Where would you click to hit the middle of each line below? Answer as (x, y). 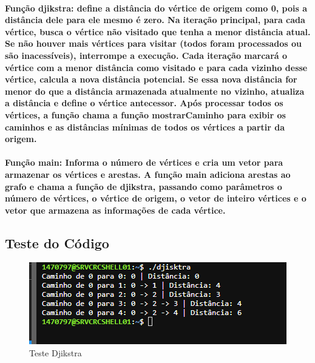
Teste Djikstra (56, 353)
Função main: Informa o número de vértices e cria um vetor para (144, 162)
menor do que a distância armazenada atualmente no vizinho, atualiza (155, 91)
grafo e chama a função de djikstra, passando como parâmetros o (144, 186)
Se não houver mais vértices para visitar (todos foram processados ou (153, 43)
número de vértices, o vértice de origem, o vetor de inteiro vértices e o (156, 198)
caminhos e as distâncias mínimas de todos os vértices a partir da (145, 127)
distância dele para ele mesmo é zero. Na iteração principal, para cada (155, 20)
